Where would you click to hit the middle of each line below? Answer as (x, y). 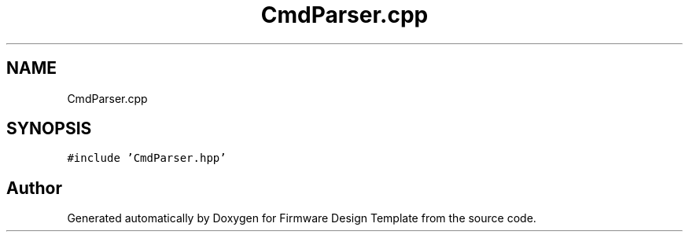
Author (34, 188)
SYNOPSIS (49, 129)
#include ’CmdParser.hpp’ (147, 158)
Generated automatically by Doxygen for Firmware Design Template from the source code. (302, 218)
